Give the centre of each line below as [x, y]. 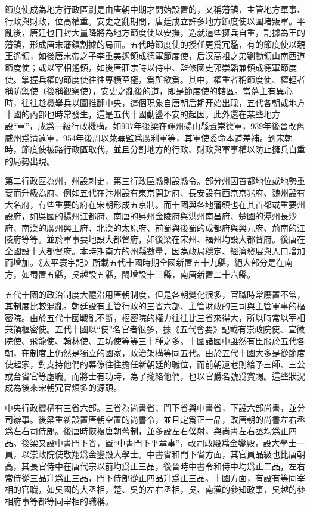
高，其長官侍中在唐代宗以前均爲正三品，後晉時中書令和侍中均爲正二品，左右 [155, 465]
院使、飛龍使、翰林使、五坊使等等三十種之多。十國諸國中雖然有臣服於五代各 [155, 341]
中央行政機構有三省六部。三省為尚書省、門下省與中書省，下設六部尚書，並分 [155, 407]
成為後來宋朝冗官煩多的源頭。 [63, 387]
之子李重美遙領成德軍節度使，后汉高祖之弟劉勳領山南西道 [192, 56]
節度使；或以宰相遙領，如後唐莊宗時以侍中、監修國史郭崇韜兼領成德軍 [142, 67]
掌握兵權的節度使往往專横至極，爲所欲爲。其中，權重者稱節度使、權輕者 [163, 79]
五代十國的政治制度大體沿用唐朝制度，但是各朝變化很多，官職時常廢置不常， [155, 294]
